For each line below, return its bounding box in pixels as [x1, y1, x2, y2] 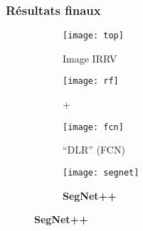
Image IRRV [63, 50, 117, 65]
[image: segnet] [63, 167, 139, 178]
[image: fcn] [63, 122, 124, 132]
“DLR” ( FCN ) [63, 142, 125, 157]
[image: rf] [63, 76, 119, 87]
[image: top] [63, 31, 124, 41]
